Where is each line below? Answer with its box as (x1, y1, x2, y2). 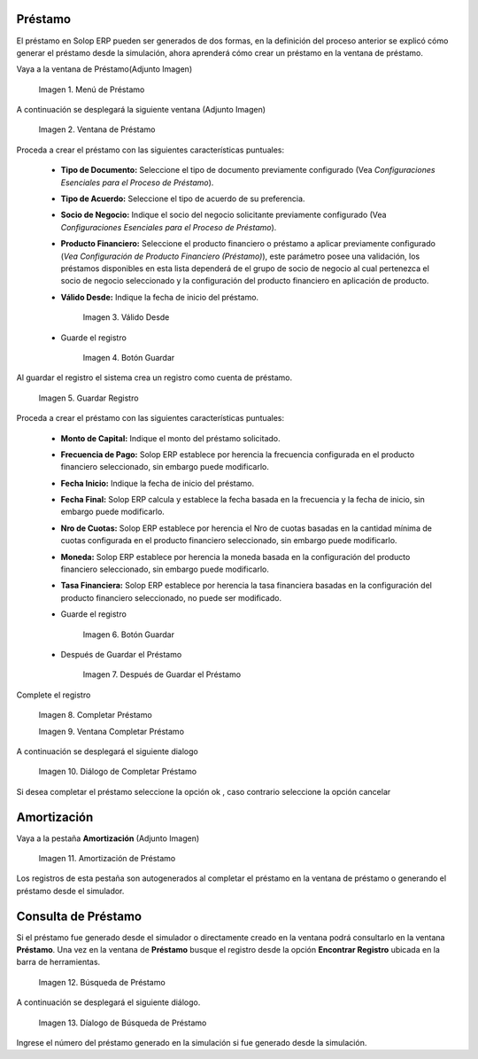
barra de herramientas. (16, 957, 101, 968)
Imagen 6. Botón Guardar (82, 629, 174, 640)
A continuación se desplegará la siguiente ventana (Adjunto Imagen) (16, 105, 266, 115)
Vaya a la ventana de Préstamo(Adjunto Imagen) (16, 64, 193, 74)
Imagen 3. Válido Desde (82, 312, 170, 323)
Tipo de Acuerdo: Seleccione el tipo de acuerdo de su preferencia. (60, 193, 305, 204)
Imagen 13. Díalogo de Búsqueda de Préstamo (38, 1017, 207, 1028)
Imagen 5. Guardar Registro (38, 393, 139, 403)
